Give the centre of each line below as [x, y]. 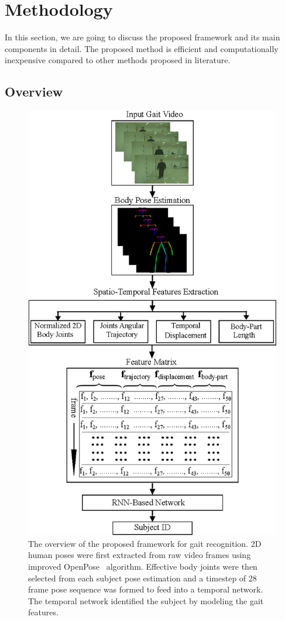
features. [43, 612]
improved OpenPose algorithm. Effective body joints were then [143, 566]
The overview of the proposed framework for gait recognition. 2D [145, 543]
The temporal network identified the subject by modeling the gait [146, 600]
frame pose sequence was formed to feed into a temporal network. [146, 589]
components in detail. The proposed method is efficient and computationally [142, 48]
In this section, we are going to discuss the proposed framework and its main [142, 37]
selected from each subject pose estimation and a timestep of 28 [142, 578]
